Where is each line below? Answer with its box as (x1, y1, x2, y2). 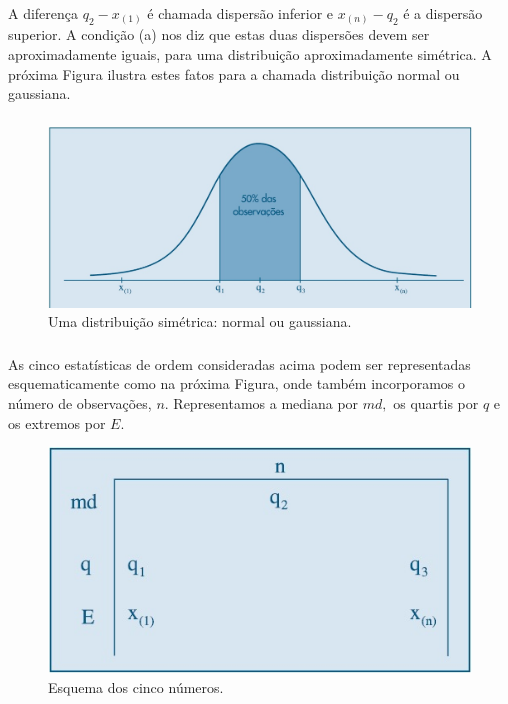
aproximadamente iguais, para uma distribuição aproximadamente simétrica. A (8, 44, 492, 65)
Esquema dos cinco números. (48, 676, 224, 697)
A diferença (8, 2, 79, 23)
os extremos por (8, 412, 106, 433)
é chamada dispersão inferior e (147, 2, 334, 23)
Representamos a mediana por (173, 392, 359, 413)
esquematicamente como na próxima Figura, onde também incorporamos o (8, 373, 466, 394)
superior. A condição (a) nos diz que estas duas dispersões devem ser (8, 24, 430, 45)
